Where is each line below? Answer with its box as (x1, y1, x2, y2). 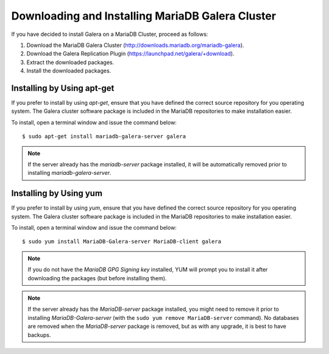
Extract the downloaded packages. (26, 58, 115, 66)
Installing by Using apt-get (11, 83, 115, 93)
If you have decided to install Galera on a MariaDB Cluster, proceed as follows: (11, 30, 208, 38)
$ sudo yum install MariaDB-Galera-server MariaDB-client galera (22, 238, 222, 245)
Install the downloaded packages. (26, 67, 111, 74)
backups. (27, 331, 51, 338)
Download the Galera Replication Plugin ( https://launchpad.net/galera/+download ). (26, 50, 235, 57)
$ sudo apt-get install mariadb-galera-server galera (22, 133, 186, 140)
